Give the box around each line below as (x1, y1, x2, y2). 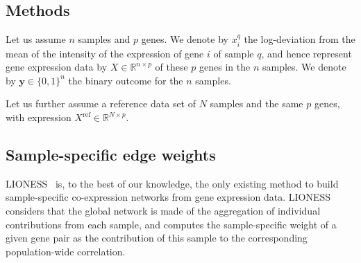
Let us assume (6, 32, 66, 46)
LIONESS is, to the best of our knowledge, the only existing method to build (6, 176, 339, 190)
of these (155, 60, 188, 74)
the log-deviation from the (244, 32, 355, 46)
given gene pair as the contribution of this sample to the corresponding (6, 230, 308, 245)
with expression (6, 110, 72, 124)
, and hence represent (261, 46, 352, 60)
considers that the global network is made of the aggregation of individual (6, 203, 321, 217)
